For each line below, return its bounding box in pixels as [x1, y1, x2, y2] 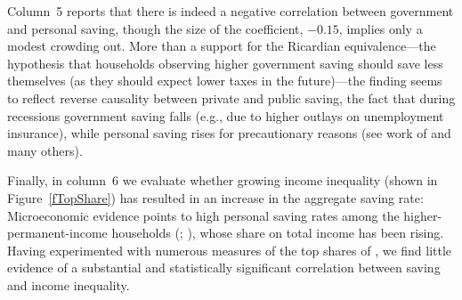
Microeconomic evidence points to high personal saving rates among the [7, 206, 400, 224]
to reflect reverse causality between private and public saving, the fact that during [7, 88, 456, 107]
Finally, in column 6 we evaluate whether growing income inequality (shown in [7, 171, 438, 190]
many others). [7, 141, 83, 159]
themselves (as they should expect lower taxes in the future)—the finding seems [7, 71, 442, 90]
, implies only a [338, 19, 423, 37]
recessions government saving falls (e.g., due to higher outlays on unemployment [7, 106, 444, 125]
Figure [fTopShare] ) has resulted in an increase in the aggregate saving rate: [7, 188, 424, 207]
